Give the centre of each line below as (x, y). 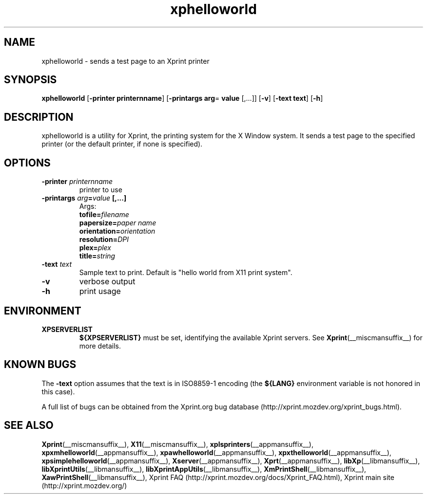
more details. (100, 346)
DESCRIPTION (39, 117)
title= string (97, 256)
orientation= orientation (117, 231)
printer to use (101, 190)
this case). (58, 391)
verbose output (107, 282)
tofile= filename (104, 215)
